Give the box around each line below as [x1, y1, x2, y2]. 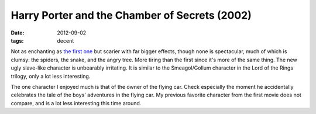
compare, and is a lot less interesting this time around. [11, 99, 142, 106]
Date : [11, 29, 25, 36]
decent [57, 37, 74, 44]
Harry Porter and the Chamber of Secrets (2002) [11, 9, 252, 22]
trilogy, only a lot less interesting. [11, 72, 91, 80]
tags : [11, 37, 24, 44]
